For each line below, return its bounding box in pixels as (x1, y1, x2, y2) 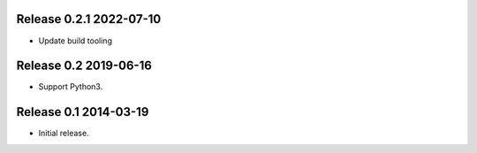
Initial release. (38, 128, 89, 139)
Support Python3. (38, 81, 103, 92)
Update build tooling (38, 35, 112, 46)
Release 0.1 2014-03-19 (16, 104, 149, 119)
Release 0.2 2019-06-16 (16, 58, 152, 73)
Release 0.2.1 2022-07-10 (16, 11, 162, 27)
